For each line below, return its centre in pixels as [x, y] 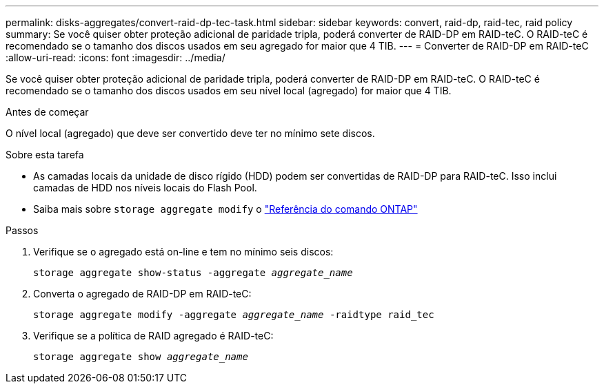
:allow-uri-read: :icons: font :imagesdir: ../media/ [115, 57]
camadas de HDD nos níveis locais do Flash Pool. [145, 188]
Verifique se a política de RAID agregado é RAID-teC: [153, 336]
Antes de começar [47, 112]
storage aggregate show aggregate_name [141, 357]
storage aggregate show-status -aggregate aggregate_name [193, 273]
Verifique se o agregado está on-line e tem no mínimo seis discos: [183, 252]
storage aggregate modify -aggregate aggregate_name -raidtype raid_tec [234, 315]
